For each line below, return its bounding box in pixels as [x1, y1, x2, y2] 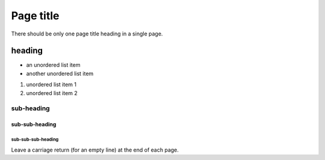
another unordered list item [26, 70, 94, 77]
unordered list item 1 [26, 81, 77, 88]
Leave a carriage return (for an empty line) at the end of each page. [11, 146, 179, 153]
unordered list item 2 [26, 89, 78, 96]
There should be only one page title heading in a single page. [11, 30, 163, 37]
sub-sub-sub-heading [11, 136, 59, 143]
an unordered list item [26, 61, 81, 69]
